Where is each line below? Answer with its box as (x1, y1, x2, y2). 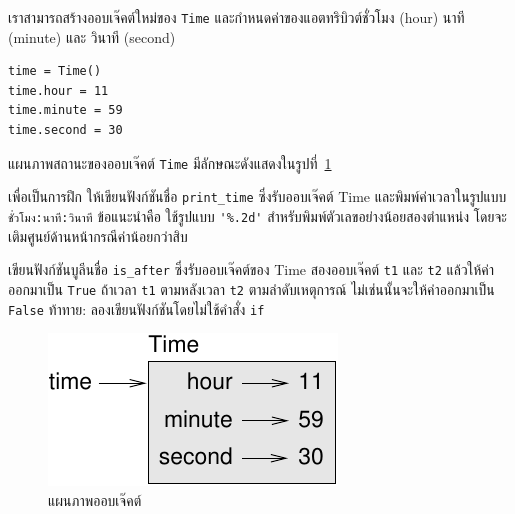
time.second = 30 (8, 123, 123, 138)
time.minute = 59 (8, 103, 123, 118)
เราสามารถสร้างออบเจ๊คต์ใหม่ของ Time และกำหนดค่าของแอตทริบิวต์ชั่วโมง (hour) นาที (8, 7, 465, 27)
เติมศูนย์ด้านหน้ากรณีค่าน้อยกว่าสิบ (8, 225, 188, 246)
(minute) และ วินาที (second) (8, 26, 176, 47)
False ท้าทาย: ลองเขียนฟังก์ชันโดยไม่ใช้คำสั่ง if (8, 298, 265, 319)
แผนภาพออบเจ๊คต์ (48, 489, 142, 510)
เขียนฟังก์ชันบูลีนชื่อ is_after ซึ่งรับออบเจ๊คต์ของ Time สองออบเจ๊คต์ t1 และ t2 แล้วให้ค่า (8, 259, 494, 280)
